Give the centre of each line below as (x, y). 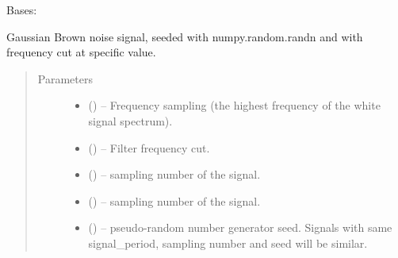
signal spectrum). (130, 120)
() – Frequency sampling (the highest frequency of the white (234, 105)
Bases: (22, 10)
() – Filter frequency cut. (149, 147)
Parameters (65, 78)
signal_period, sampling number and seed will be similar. (228, 243)
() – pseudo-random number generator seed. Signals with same (240, 227)
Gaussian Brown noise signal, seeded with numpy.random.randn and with (185, 36)
